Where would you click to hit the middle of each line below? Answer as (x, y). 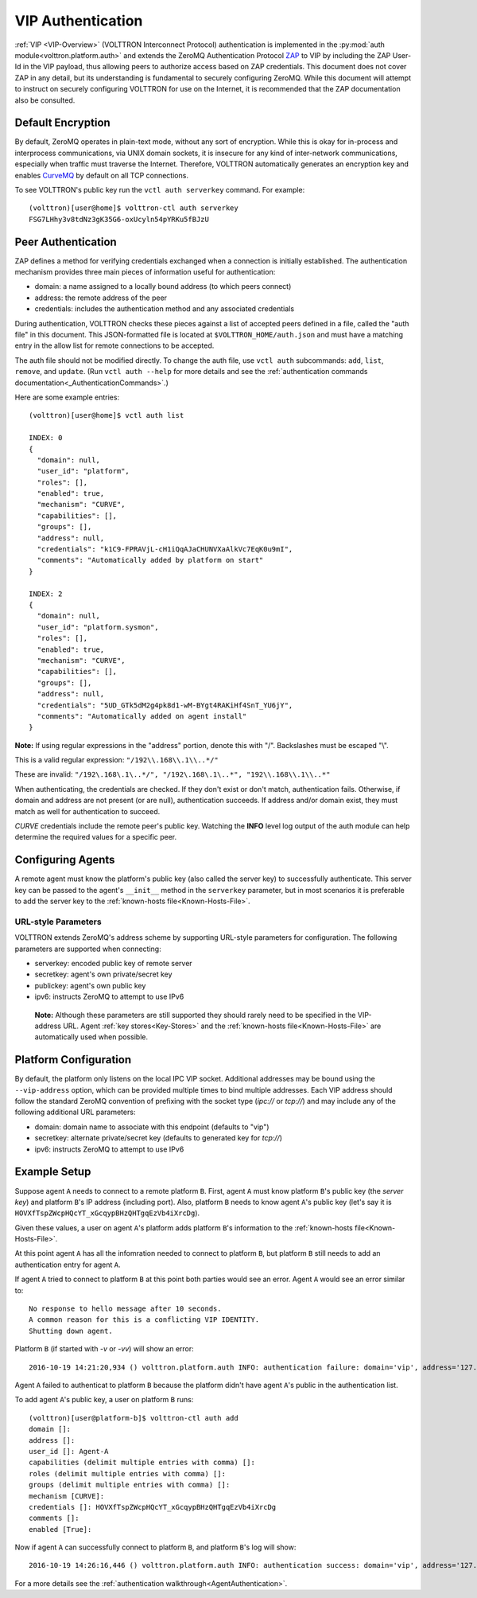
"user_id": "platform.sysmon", (98, 627)
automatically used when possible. (91, 1037)
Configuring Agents (65, 860)
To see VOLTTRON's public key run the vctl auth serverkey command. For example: (160, 189)
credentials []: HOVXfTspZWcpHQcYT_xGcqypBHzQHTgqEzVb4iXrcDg (153, 1507)
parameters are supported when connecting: (88, 949)
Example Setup (53, 1172)
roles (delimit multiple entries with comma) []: (128, 1473)
